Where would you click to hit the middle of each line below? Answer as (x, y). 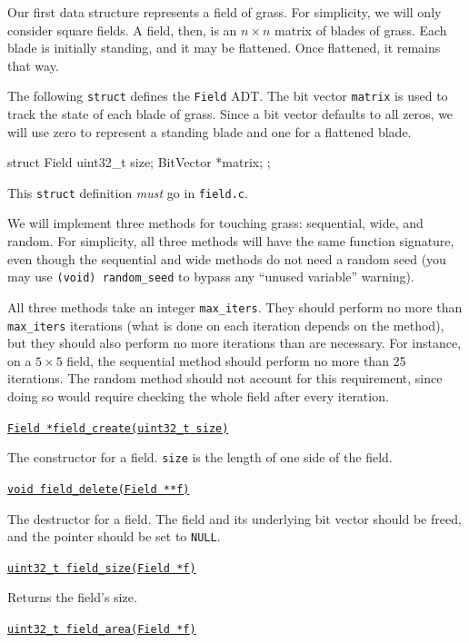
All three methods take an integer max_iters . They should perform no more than (235, 307)
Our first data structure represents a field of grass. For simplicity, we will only (225, 12)
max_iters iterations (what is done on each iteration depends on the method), (226, 325)
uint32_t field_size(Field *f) (102, 568)
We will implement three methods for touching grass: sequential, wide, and (215, 223)
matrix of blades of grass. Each (361, 30)
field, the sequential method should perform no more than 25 (236, 360)
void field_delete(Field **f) (99, 489)
